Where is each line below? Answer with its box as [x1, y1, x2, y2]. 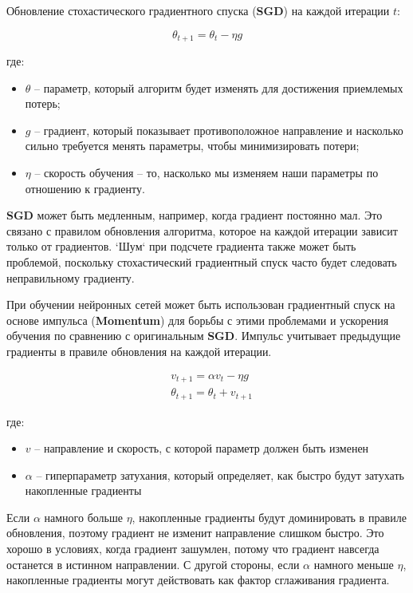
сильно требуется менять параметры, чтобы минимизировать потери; [25, 137, 360, 154]
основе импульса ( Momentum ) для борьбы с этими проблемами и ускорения [6, 311, 389, 328]
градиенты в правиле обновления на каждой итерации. [6, 342, 272, 359]
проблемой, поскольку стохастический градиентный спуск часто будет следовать [6, 253, 397, 270]
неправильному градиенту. [6, 269, 135, 286]
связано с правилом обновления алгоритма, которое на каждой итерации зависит [6, 222, 398, 239]
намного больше [44, 508, 123, 525]
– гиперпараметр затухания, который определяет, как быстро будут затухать [36, 466, 404, 483]
